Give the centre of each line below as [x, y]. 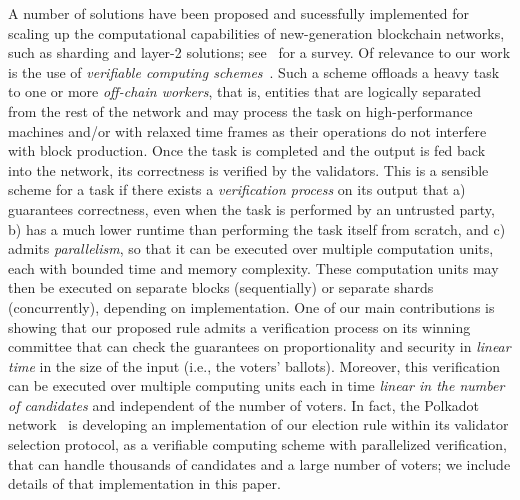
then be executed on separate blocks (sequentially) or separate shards [221, 287]
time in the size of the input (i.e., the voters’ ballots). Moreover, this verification [254, 365]
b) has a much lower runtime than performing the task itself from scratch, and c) [257, 228]
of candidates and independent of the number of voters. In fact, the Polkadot [244, 404]
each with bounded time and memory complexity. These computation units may [253, 267]
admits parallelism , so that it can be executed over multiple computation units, [251, 248]
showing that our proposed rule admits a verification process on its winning [239, 326]
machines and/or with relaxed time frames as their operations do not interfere [247, 130]
